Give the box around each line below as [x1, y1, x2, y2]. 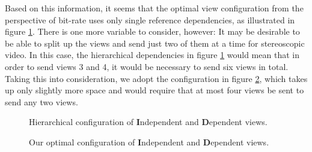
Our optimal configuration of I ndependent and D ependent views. [29, 135, 269, 148]
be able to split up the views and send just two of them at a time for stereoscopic [5, 37, 305, 49]
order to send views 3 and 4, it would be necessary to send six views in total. [5, 60, 289, 72]
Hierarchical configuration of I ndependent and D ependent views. [29, 115, 268, 128]
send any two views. [5, 95, 78, 108]
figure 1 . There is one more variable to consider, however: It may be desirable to [5, 25, 300, 38]
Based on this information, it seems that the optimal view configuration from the [5, 2, 304, 14]
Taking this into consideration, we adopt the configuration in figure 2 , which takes [5, 72, 308, 84]
